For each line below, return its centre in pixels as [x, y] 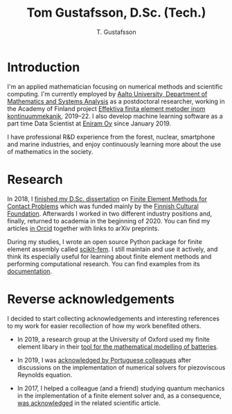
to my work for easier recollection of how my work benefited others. [105, 326]
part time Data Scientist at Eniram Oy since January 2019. [89, 123]
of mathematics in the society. [50, 151]
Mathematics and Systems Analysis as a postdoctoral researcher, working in [116, 101]
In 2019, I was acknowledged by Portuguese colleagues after [104, 360]
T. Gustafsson [116, 32]
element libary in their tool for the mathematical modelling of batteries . [118, 346]
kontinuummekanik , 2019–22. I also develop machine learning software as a [115, 116]
